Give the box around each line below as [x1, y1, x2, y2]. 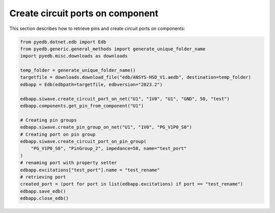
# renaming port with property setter [20, 160, 117, 166]
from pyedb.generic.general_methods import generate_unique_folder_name [20, 46, 206, 52]
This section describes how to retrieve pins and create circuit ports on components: [9, 25, 185, 32]
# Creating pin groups [20, 117, 77, 123]
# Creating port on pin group [20, 131, 96, 137]
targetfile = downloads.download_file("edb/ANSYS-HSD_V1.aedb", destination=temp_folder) [20, 74, 252, 80]
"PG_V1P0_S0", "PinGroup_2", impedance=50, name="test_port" [31, 145, 187, 151]
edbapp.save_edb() [20, 188, 66, 194]
